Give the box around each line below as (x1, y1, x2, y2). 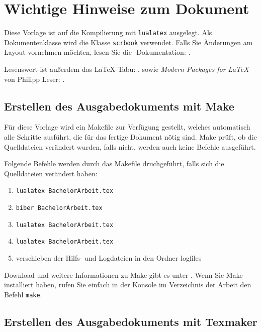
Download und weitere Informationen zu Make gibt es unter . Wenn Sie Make (4, 269, 243, 280)
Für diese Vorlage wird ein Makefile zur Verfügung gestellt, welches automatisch (4, 122, 250, 132)
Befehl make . (4, 289, 42, 299)
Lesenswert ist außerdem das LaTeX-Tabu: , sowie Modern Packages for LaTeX (4, 64, 249, 74)
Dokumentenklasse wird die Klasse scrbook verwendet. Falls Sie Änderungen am (4, 37, 253, 47)
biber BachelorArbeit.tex (16, 204, 103, 212)
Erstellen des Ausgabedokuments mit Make (4, 98, 234, 114)
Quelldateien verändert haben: (4, 168, 98, 178)
